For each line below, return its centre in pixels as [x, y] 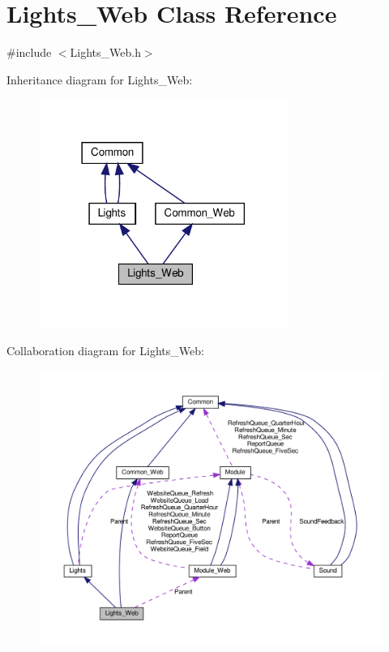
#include [29, 52]
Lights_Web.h [105, 52]
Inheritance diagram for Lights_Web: [100, 79]
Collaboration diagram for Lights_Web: [105, 351]
